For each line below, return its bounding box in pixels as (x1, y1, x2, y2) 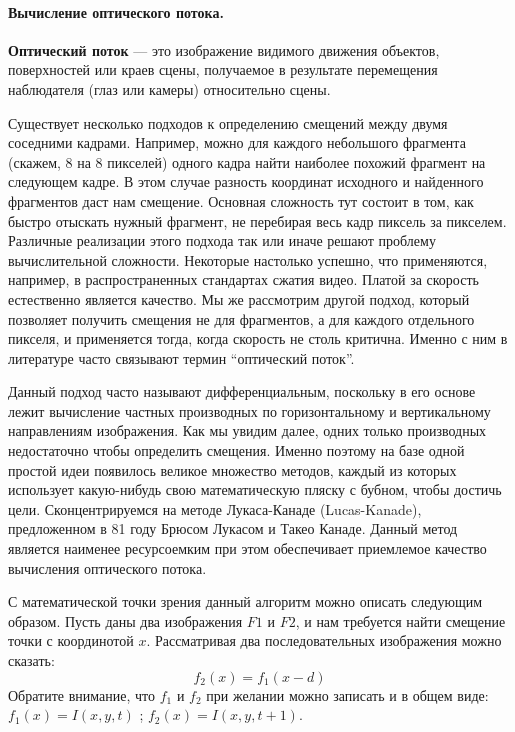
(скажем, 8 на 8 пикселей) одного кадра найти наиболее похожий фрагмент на (8, 151, 486, 172)
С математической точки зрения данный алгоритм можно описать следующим (8, 591, 483, 612)
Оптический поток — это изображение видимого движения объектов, (8, 39, 440, 60)
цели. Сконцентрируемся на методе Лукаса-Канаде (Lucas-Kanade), (8, 498, 422, 519)
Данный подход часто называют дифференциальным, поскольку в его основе (8, 381, 476, 402)
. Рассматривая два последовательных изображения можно (146, 630, 502, 651)
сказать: (8, 650, 55, 671)
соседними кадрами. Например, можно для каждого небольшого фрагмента (8, 132, 466, 153)
